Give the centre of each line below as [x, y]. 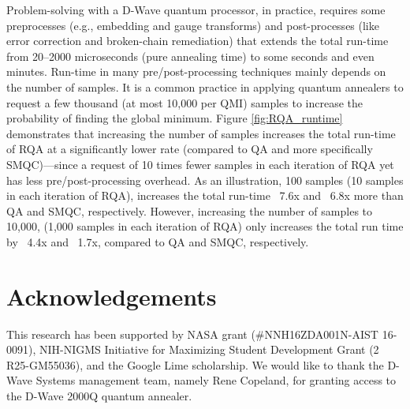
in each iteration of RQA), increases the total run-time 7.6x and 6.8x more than [205, 195]
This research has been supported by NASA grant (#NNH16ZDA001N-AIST [192, 334]
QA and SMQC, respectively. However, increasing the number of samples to [190, 210]
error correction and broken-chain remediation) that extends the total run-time [198, 41]
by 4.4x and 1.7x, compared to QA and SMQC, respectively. [158, 241]
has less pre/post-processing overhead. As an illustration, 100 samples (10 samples [205, 180]
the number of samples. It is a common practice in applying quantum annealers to [205, 86]
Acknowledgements [112, 296]
